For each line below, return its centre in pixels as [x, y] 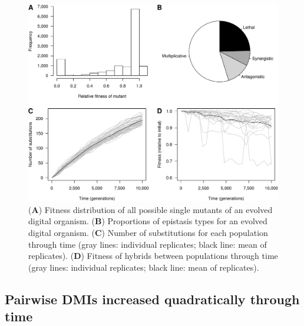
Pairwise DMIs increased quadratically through [152, 299]
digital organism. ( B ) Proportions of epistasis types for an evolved [148, 221]
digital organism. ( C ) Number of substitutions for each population [148, 232]
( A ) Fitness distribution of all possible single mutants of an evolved [151, 209]
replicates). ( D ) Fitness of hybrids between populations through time [153, 256]
